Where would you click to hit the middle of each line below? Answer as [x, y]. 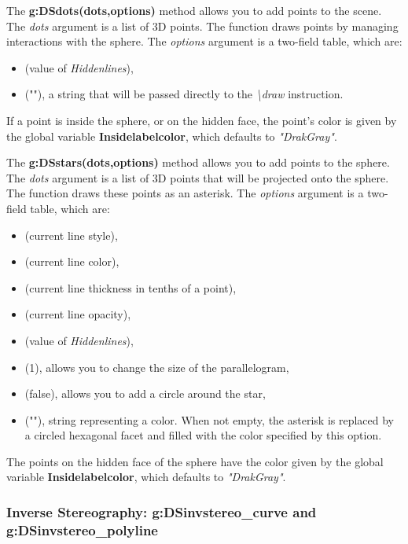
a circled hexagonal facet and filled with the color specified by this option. [203, 435]
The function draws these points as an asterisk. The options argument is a [185, 193]
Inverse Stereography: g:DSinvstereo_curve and [162, 511]
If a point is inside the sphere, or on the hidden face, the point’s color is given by [202, 120]
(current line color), [72, 261]
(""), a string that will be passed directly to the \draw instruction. [184, 94]
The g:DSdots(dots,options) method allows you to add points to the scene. [194, 10]
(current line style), [71, 235]
